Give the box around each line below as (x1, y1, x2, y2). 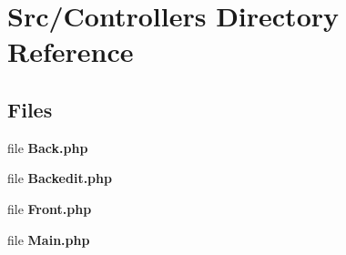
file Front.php (7, 199, 92, 218)
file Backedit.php (7, 168, 112, 188)
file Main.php (7, 229, 90, 249)
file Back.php (7, 138, 88, 157)
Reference (7, 33, 134, 70)
